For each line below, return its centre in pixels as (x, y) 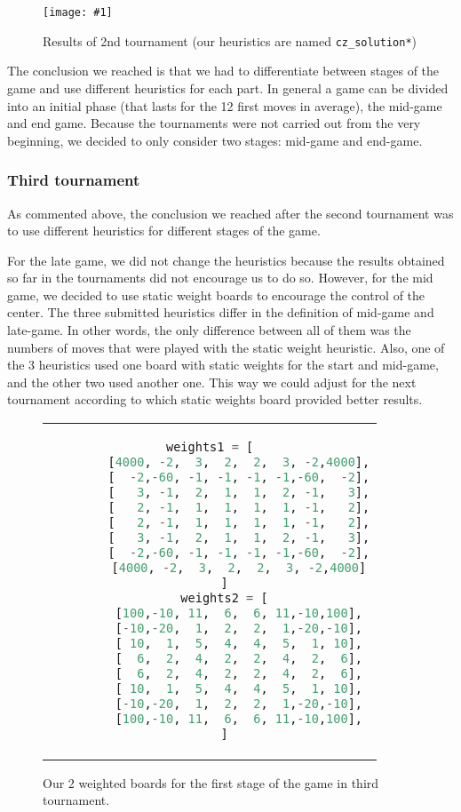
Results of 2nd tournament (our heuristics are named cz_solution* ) (230, 40)
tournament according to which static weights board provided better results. (215, 399)
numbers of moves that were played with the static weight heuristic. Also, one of (226, 347)
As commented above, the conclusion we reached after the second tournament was (230, 213)
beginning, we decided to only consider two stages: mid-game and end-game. (215, 140)
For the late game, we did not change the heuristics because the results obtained (226, 260)
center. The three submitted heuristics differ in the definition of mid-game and (221, 312)
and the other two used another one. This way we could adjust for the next (212, 382)
